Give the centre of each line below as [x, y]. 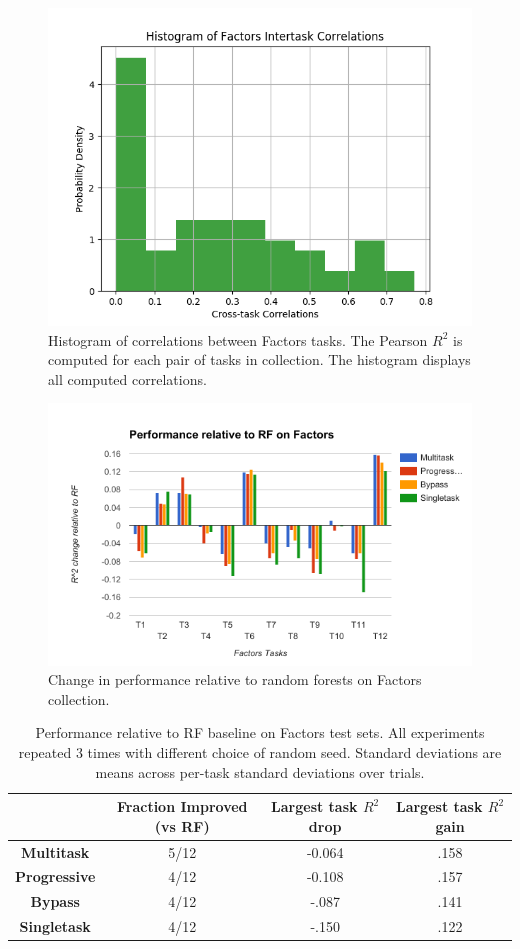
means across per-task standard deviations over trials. [260, 771]
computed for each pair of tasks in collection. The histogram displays [259, 359]
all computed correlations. [127, 378]
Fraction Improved [182, 806]
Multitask [55, 851]
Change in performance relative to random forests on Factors [235, 679]
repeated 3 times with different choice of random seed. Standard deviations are [260, 751]
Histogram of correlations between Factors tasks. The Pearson [238, 339]
